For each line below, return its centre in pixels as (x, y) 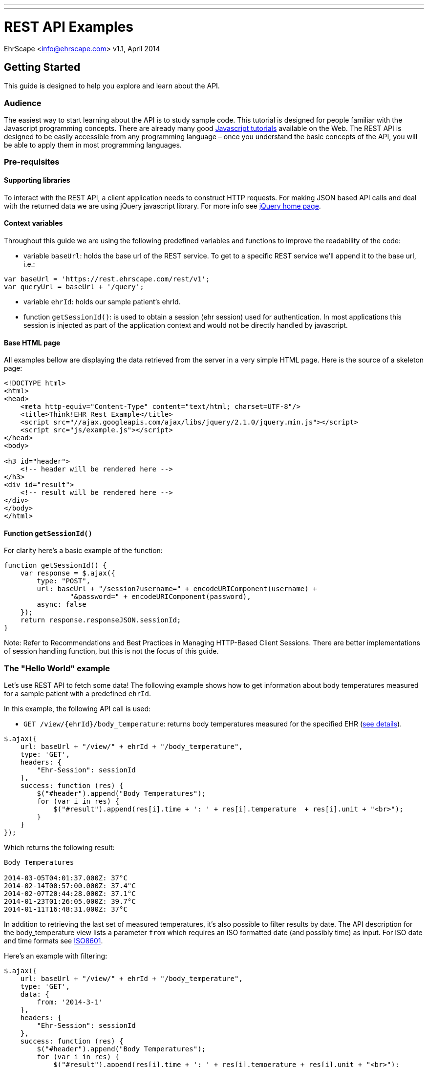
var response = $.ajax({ (68, 573)
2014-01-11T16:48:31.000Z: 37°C (66, 909)
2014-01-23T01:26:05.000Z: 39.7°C (70, 902)
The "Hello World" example (57, 668)
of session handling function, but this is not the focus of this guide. (111, 651)
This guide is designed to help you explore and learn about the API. (112, 86)
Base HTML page (32, 342)
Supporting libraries (37, 180)
